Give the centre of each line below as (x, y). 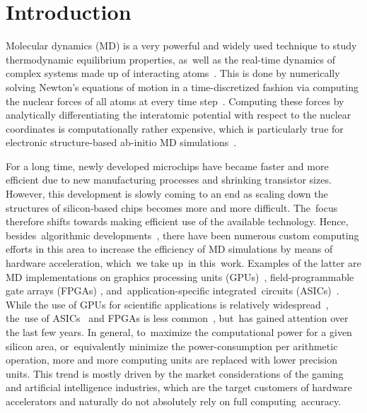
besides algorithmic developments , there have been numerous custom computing (182, 235)
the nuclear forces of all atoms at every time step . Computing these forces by (175, 101)
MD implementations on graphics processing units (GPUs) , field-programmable (180, 276)
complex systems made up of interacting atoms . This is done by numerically (173, 73)
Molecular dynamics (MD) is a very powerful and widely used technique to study (181, 46)
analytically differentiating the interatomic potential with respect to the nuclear (179, 115)
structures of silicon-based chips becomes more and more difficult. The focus (172, 207)
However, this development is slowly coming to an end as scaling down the (167, 194)
